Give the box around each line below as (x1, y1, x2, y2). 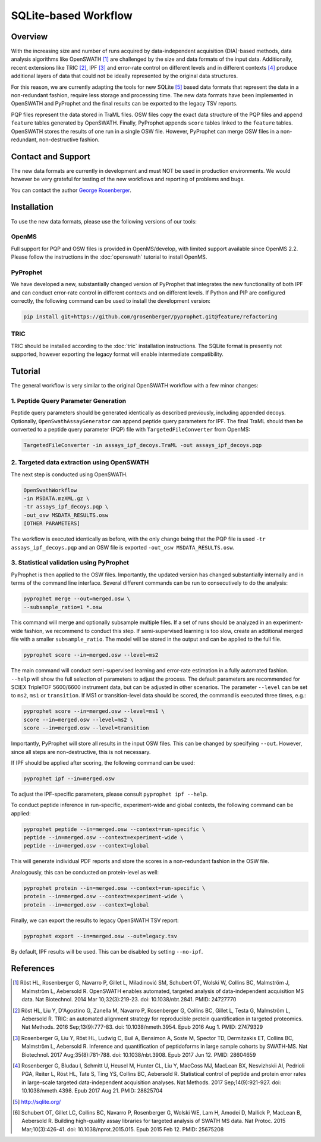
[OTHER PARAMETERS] (23, 520, 80, 527)
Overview (11, 32, 48, 42)
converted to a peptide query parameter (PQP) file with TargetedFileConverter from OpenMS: (11, 426, 251, 433)
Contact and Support (11, 151, 90, 162)
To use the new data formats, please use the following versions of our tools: (11, 218, 197, 225)
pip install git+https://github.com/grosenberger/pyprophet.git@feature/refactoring (23, 314, 278, 320)
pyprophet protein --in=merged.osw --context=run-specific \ (23, 885, 206, 891)
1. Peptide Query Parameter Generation (11, 396, 127, 405)
